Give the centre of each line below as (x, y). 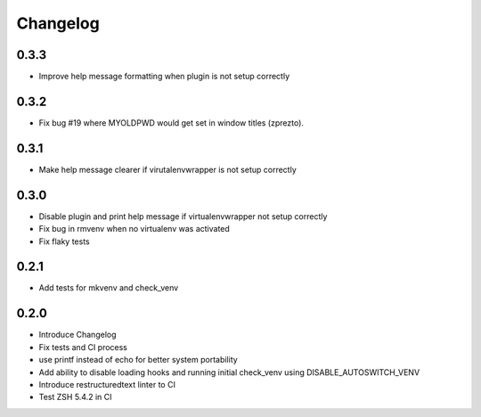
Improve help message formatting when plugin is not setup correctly (164, 77)
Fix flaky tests (64, 241)
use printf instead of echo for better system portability (138, 360)
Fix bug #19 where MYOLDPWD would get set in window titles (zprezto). (171, 123)
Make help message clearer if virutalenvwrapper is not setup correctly (168, 169)
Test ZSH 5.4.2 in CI (75, 397)
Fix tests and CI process (83, 347)
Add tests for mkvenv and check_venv (109, 288)
